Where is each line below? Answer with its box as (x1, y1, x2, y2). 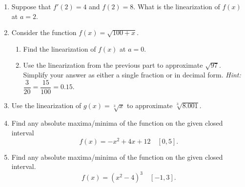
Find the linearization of (23, 43, 96, 54)
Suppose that (11, 1, 51, 11)
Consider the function (11, 27, 77, 37)
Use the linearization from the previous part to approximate (23, 60, 203, 70)
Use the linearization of (11, 100, 82, 110)
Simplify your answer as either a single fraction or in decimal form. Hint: (23, 69, 241, 79)
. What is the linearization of (133, 1, 220, 11)
